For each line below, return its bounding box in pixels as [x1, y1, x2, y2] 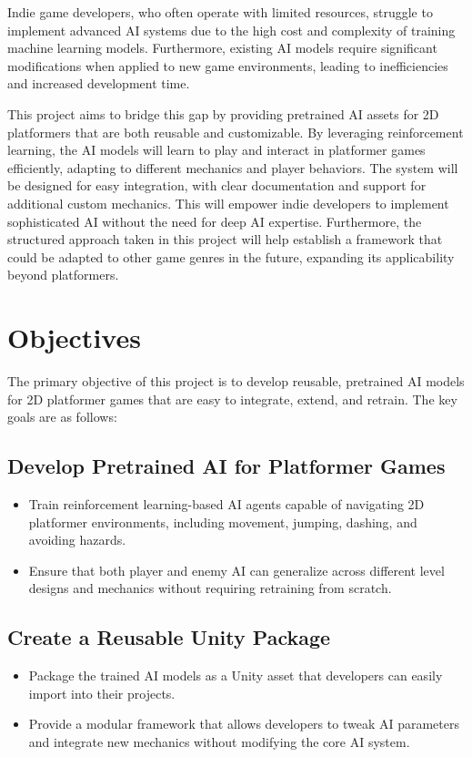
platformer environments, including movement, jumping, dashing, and [28, 512, 417, 531]
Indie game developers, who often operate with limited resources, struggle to [7, 3, 433, 21]
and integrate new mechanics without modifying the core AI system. [28, 731, 410, 751]
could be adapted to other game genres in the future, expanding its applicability [7, 247, 455, 266]
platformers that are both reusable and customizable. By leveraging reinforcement [7, 122, 464, 141]
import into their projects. [28, 683, 176, 702]
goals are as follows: [7, 407, 117, 426]
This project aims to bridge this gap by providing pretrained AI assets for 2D [7, 104, 439, 123]
